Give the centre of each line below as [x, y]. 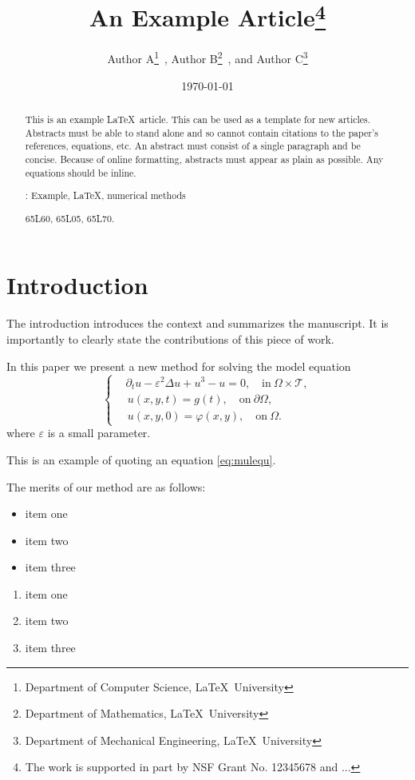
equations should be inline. [81, 172]
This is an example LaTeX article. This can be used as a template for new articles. [198, 119]
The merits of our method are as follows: [106, 486]
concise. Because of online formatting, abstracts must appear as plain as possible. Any [204, 159]
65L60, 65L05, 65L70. [70, 218]
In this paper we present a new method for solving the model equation [179, 366]
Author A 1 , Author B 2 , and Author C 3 [207, 58]
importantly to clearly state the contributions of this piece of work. [170, 339]
